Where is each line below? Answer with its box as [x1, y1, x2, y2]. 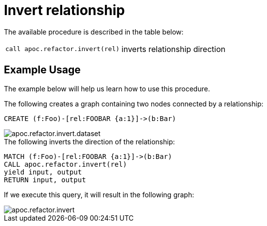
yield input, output [4, 168, 82, 176]
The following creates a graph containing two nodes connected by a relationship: [4, 99, 264, 108]
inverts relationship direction [121, 44, 226, 54]
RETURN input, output [4, 175, 86, 184]
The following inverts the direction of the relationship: [4, 137, 175, 146]
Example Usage [4, 64, 81, 76]
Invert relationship [4, 2, 125, 18]
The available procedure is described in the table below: [4, 27, 184, 36]
